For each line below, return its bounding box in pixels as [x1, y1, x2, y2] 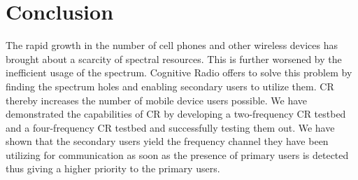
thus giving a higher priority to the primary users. [6, 161, 220, 176]
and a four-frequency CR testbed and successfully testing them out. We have [6, 120, 335, 134]
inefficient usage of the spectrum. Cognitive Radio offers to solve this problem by [6, 65, 352, 80]
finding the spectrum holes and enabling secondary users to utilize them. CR [6, 78, 334, 93]
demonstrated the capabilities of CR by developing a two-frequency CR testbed [6, 106, 346, 121]
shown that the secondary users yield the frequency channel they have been [6, 134, 329, 148]
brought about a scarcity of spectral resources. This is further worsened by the [6, 51, 342, 66]
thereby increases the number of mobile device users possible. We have [6, 92, 308, 107]
